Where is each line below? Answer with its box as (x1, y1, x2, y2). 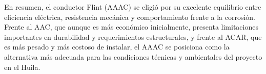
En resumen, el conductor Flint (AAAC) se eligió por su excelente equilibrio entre (4, 2, 261, 12)
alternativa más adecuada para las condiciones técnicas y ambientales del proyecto (4, 51, 262, 62)
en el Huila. (4, 61, 40, 72)
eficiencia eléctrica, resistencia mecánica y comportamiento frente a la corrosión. (4, 11, 256, 22)
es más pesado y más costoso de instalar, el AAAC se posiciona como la (4, 41, 230, 52)
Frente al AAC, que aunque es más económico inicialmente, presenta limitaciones (4, 21, 258, 32)
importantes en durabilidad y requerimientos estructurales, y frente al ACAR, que (4, 31, 262, 42)
